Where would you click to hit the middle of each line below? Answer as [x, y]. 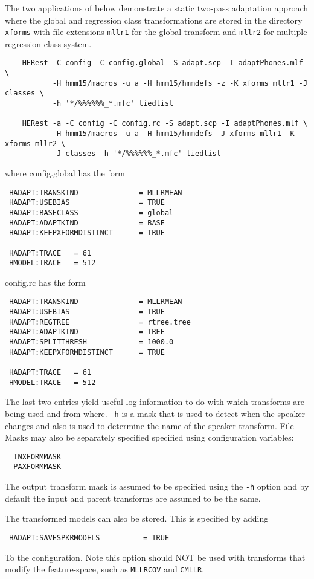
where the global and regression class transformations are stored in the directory [154, 20]
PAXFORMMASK [37, 467]
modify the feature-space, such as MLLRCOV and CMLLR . [105, 569]
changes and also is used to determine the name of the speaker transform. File [149, 425]
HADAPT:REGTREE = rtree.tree [100, 322]
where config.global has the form [65, 173]
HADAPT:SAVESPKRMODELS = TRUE [89, 538]
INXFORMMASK [37, 457]
